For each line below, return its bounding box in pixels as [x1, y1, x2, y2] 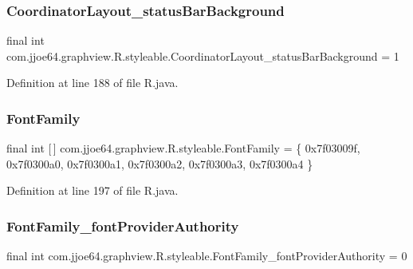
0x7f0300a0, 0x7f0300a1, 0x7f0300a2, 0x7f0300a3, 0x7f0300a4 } [6, 155, 313, 172]
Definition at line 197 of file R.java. [6, 182, 179, 199]
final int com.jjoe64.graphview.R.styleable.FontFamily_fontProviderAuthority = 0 [6, 247, 407, 264]
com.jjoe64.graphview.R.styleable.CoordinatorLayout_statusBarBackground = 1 [6, 47, 399, 64]
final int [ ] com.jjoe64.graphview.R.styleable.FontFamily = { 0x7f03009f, [6, 140, 360, 156]
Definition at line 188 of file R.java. [6, 74, 179, 91]
